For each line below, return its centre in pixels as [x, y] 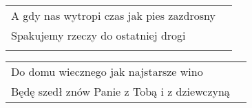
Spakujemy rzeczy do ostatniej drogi [98, 35]
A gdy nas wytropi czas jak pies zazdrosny [113, 15]
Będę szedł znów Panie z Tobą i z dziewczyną [120, 91]
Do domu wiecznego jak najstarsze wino [107, 71]
